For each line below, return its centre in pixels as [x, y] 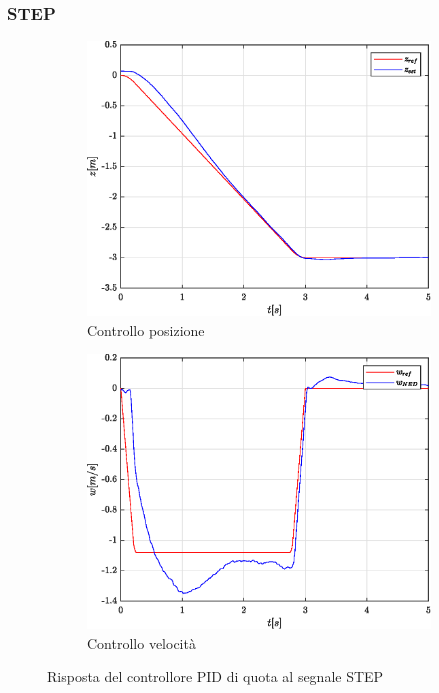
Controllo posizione [146, 329]
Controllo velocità [141, 642]
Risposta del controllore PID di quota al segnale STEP [215, 676]
